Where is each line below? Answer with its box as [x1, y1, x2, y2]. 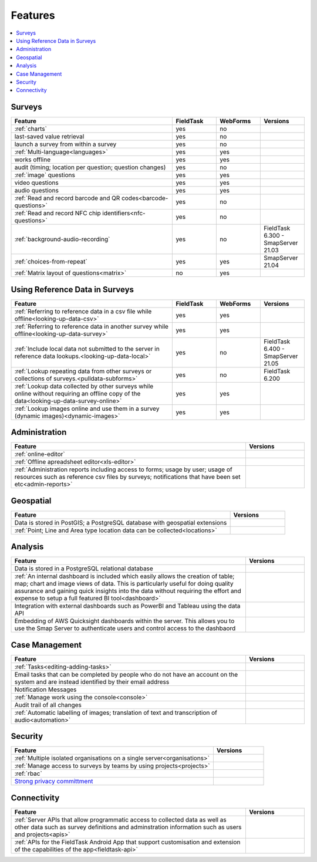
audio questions [14, 187, 59, 195]
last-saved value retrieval [14, 133, 85, 141]
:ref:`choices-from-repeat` [14, 258, 87, 266]
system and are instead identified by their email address [14, 678, 170, 686]
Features [11, 9, 55, 22]
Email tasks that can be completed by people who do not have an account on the [14, 670, 238, 678]
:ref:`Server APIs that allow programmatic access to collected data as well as [14, 816, 227, 824]
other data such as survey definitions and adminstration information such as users [14, 823, 242, 831]
